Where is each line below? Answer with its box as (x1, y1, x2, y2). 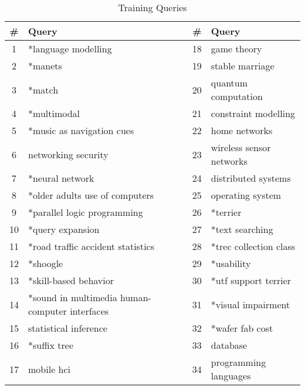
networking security (28, 147, 109, 161)
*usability (211, 256, 251, 270)
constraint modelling (211, 106, 296, 120)
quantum (211, 76, 248, 89)
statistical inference (28, 321, 107, 335)
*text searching (211, 222, 273, 236)
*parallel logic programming (28, 205, 143, 219)
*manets (28, 59, 62, 72)
